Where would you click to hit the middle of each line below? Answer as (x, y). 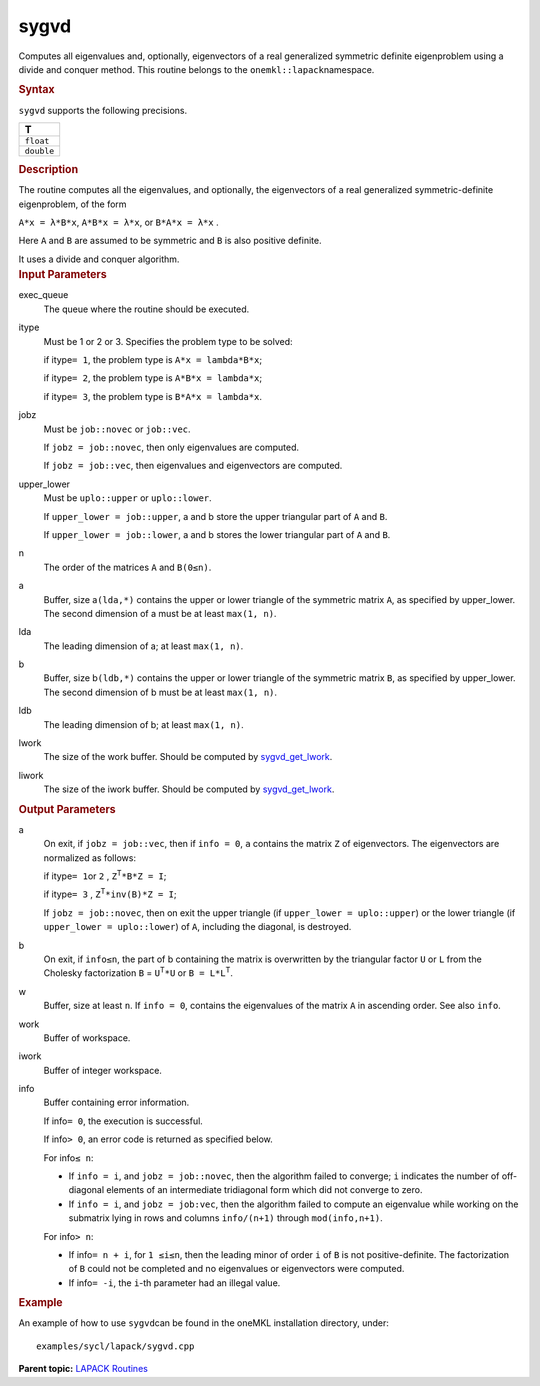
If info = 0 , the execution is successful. (123, 1121)
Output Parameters (67, 809)
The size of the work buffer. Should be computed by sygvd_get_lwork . (188, 757)
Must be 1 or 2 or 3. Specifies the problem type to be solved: (168, 341)
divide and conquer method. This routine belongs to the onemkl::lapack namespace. (196, 69)
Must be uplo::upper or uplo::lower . (127, 498)
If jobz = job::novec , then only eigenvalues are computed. (171, 447)
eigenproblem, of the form (72, 204)
